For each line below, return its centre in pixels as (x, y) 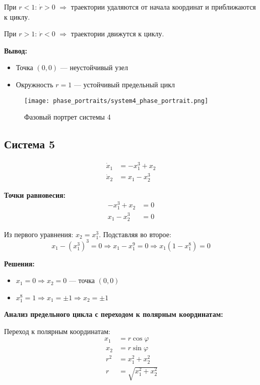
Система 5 (30, 144)
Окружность (35, 84)
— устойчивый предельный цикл (124, 84)
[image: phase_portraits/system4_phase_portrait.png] (116, 101)
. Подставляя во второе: (135, 234)
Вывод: (16, 50)
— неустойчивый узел (94, 67)
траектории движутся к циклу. (117, 34)
